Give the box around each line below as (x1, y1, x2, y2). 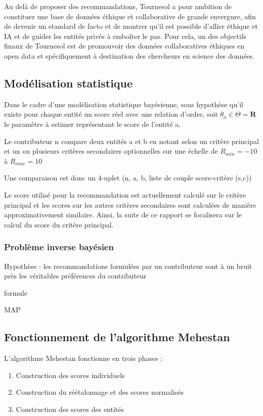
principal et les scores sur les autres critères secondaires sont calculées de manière (4, 199, 256, 210)
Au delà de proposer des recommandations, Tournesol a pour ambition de (4, 1, 232, 11)
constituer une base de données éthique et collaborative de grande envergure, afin (4, 11, 256, 21)
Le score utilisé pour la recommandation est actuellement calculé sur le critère (4, 189, 246, 200)
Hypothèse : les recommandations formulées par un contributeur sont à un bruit (4, 260, 252, 271)
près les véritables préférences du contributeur (4, 270, 147, 281)
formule (4, 287, 27, 298)
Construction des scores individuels (16, 369, 125, 380)
